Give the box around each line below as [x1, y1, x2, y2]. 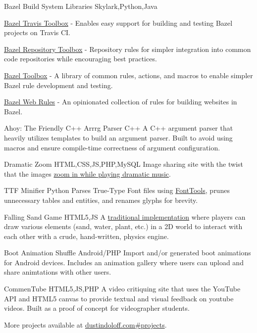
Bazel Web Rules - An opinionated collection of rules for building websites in [4, 96, 237, 107]
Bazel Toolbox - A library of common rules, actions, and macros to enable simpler [4, 70, 253, 80]
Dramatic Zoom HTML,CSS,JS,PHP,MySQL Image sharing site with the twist [4, 159, 243, 169]
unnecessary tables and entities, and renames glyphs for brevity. [4, 194, 198, 205]
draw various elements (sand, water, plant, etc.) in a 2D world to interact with [4, 221, 243, 232]
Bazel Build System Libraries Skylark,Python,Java [4, 1, 157, 11]
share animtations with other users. [4, 267, 111, 277]
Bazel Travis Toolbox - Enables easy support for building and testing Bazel [4, 17, 233, 28]
